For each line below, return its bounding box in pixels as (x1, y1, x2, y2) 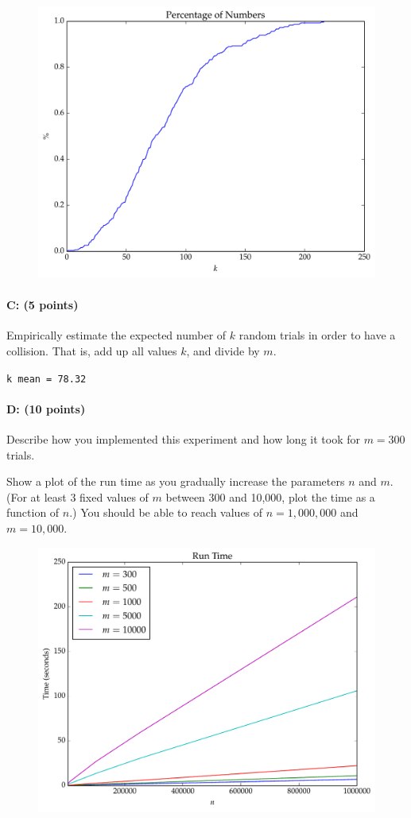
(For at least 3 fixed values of (6, 488, 149, 505)
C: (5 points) (6, 297, 79, 313)
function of (6, 504, 60, 521)
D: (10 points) (6, 400, 86, 417)
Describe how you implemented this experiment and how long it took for (6, 431, 360, 448)
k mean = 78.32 (6, 373, 87, 385)
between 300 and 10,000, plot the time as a (165, 488, 375, 505)
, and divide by (186, 343, 260, 359)
